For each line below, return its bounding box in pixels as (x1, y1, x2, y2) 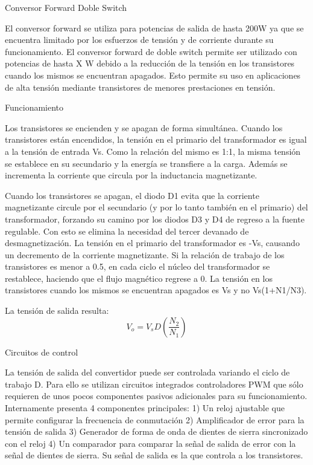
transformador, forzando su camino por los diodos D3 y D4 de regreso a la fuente (5, 212, 305, 225)
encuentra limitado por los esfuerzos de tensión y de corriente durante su (5, 33, 274, 46)
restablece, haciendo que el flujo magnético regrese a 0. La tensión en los (5, 272, 273, 284)
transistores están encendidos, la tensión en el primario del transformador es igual (5, 133, 307, 146)
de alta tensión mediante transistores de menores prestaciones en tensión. (5, 80, 276, 93)
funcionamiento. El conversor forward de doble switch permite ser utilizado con (5, 45, 297, 57)
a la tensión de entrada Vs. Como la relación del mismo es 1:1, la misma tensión (5, 145, 301, 157)
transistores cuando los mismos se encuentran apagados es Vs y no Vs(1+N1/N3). (5, 284, 307, 296)
